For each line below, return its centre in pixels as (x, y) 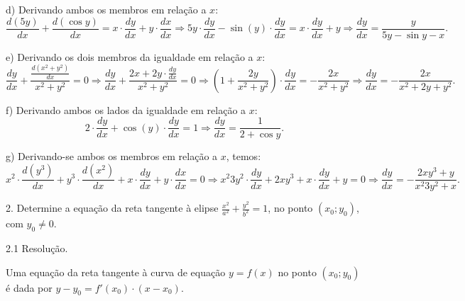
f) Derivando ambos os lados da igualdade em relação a (126, 109)
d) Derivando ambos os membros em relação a (106, 9)
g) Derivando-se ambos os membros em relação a (112, 156)
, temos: (244, 156)
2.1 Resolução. (37, 248)
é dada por (29, 287)
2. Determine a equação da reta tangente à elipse (112, 208)
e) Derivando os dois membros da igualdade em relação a (130, 56)
